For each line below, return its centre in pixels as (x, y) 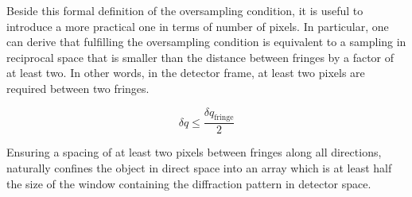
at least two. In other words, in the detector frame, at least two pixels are (186, 73)
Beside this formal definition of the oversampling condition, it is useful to (185, 10)
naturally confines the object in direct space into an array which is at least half (199, 167)
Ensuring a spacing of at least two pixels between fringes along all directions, (194, 152)
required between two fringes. (78, 88)
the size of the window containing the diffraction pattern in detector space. (189, 183)
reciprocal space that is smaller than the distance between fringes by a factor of (200, 57)
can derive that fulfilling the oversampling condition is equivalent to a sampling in (206, 42)
